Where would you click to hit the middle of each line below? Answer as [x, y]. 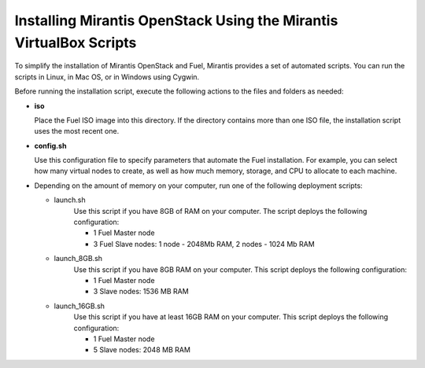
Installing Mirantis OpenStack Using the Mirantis [176, 20]
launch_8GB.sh [78, 259]
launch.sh [70, 200]
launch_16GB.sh [79, 306]
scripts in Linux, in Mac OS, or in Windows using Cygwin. [107, 77]
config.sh [50, 145]
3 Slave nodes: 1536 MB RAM [141, 292]
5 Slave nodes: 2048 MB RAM [142, 350]
